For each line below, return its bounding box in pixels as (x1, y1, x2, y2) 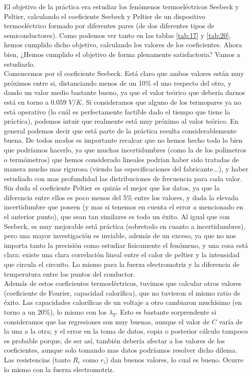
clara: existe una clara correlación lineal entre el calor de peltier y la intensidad (4, 249, 240, 260)
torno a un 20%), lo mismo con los (4, 307, 107, 317)
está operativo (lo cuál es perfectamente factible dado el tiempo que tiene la (4, 106, 230, 116)
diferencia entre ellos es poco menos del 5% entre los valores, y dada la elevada (4, 192, 238, 202)
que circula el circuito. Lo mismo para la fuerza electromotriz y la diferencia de (4, 259, 240, 269)
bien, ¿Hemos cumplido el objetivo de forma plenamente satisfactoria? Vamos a (4, 49, 240, 59)
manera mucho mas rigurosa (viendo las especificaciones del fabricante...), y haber (4, 164, 249, 174)
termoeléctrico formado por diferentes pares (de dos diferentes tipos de (4, 20, 215, 31)
